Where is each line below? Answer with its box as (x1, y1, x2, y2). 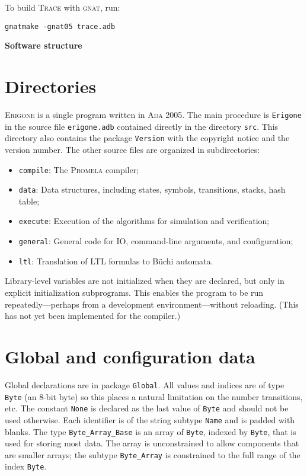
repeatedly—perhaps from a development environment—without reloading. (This (5, 298, 299, 310)
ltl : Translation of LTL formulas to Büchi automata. (18, 254, 213, 267)
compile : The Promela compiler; (18, 163, 139, 175)
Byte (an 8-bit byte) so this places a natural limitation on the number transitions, (5, 390, 303, 402)
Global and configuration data (5, 344, 255, 368)
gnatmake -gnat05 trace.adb (5, 22, 116, 31)
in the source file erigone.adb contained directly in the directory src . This (5, 120, 279, 132)
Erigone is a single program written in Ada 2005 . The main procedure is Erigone (5, 108, 302, 120)
